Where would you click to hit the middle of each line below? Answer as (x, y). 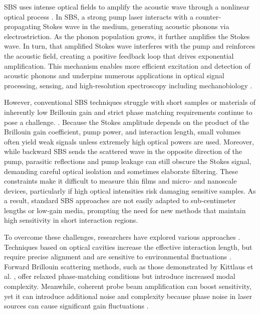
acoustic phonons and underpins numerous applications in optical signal (114, 75)
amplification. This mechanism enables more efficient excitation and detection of (127, 65)
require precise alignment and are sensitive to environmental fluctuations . (118, 257)
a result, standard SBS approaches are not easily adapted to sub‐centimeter (120, 200)
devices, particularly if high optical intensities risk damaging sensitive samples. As (130, 190)
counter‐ (208, 16)
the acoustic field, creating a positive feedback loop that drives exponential (119, 55)
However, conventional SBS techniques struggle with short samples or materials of (130, 102)
